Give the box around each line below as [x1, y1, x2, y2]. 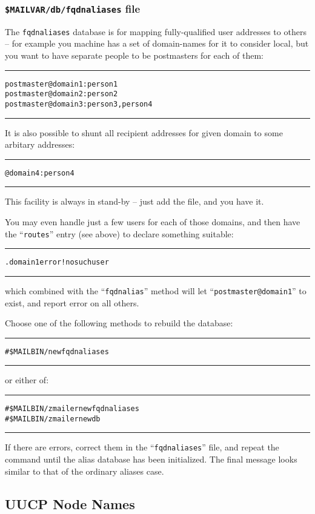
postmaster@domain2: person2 [5, 90, 118, 99]
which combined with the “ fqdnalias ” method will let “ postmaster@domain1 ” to [5, 284, 307, 297]
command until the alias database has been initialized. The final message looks [5, 453, 297, 465]
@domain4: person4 [5, 168, 75, 177]
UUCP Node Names [5, 494, 135, 513]
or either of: [5, 374, 49, 386]
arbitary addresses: [5, 138, 75, 151]
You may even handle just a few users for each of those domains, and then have [5, 216, 300, 228]
